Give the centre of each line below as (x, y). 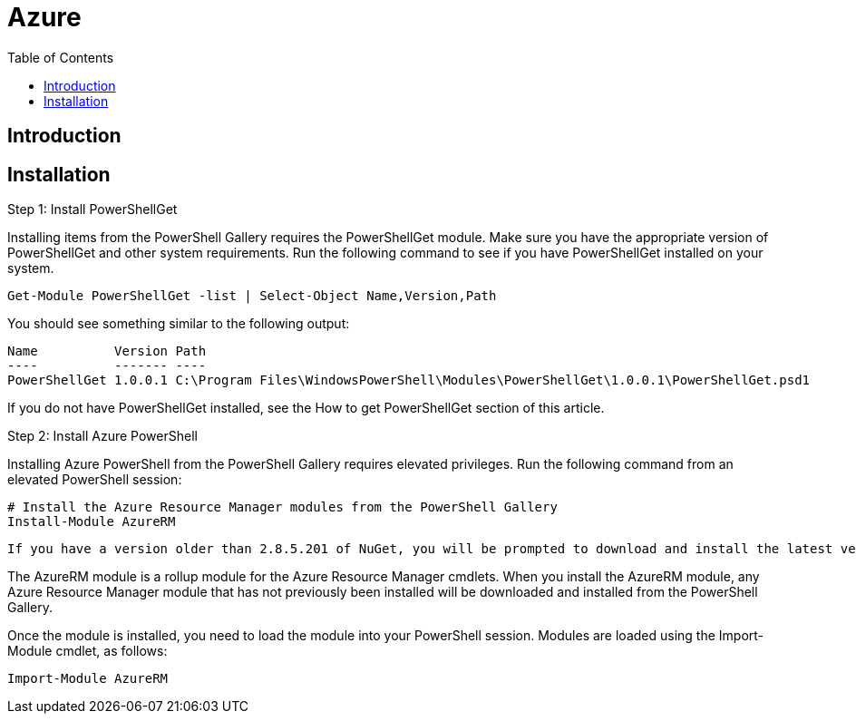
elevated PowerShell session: (95, 480)
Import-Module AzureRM (88, 679)
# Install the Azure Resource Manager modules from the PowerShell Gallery (282, 507)
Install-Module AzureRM (92, 522)
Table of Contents (61, 57)
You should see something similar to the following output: (179, 324)
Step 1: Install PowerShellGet (92, 209)
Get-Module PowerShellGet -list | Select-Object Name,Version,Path (252, 296)
